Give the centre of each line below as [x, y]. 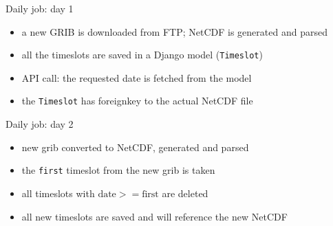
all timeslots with [58, 193]
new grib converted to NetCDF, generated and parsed [135, 147]
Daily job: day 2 [40, 124]
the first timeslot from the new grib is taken [118, 170]
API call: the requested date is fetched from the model [137, 77]
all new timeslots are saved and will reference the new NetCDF [154, 216]
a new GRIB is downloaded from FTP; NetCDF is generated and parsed [174, 31]
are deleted [185, 193]
